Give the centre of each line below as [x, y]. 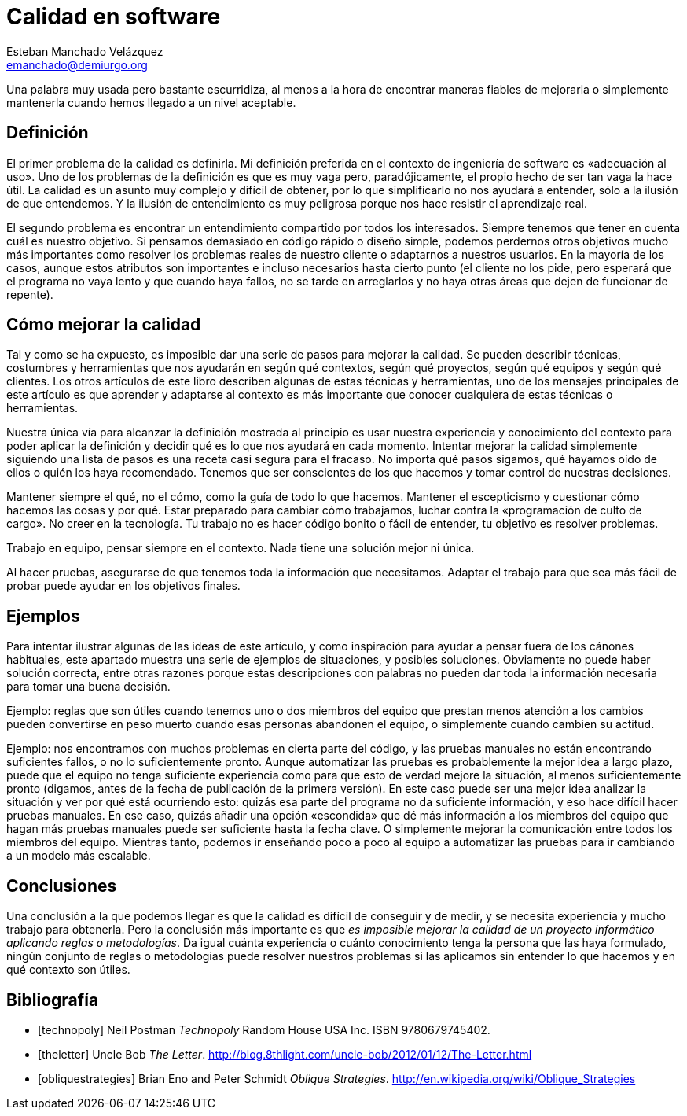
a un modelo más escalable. [79, 856]
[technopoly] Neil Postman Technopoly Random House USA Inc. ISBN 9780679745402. [264, 1029]
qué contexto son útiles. [68, 970]
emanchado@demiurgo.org [77, 64]
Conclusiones [62, 886]
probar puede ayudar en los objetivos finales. [123, 586]
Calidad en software [114, 17]
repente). [30, 294]
